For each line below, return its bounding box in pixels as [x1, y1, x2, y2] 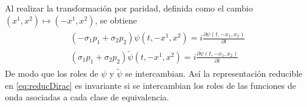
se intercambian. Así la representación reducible [125, 67, 303, 80]
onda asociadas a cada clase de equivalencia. [5, 91, 169, 103]
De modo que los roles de [5, 67, 98, 80]
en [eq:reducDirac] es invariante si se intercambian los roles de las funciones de [5, 79, 297, 91]
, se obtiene [95, 13, 137, 26]
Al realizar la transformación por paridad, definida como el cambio [5, 2, 253, 14]
